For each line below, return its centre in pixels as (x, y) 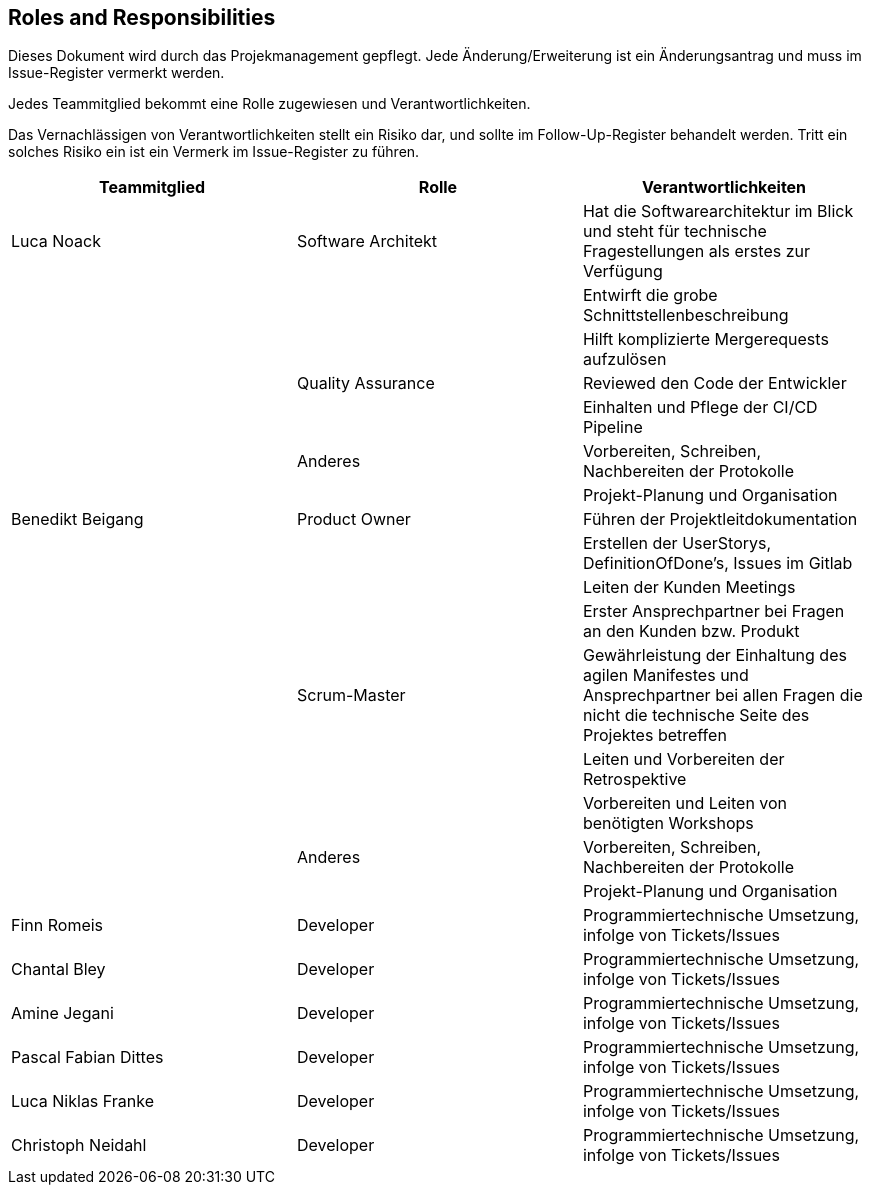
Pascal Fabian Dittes (87, 1057)
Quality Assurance (365, 383)
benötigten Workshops (668, 823)
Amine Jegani (62, 1013)
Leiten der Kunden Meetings (689, 587)
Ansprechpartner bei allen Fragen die (722, 695)
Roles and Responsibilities (142, 17)
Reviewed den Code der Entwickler (714, 383)
